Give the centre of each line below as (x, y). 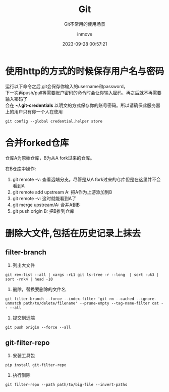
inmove (85, 34)
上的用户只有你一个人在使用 (34, 111)
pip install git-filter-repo (36, 365)
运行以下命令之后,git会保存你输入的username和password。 (67, 86)
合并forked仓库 (37, 143)
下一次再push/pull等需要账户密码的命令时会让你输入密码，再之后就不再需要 (83, 93)
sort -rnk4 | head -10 (29, 279)
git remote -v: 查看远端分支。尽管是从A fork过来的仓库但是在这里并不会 (87, 179)
